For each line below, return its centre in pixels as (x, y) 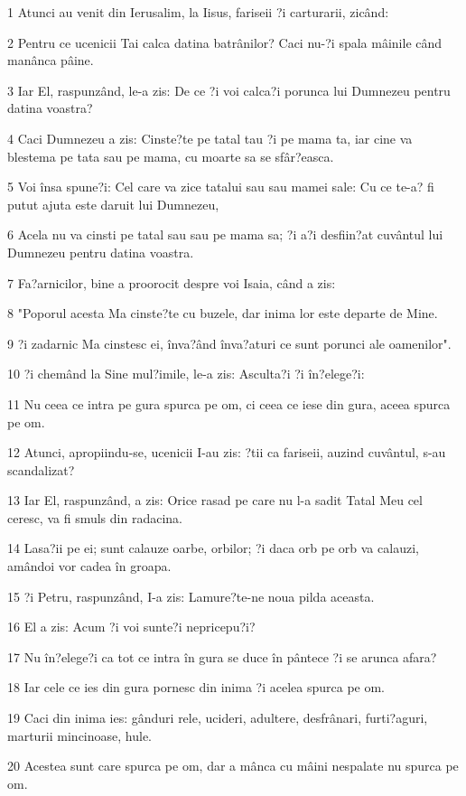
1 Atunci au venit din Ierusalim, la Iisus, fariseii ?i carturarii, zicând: (198, 12)
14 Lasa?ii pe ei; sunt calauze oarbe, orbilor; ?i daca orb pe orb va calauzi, (213, 548)
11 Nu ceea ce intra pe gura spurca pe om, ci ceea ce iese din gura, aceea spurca (229, 403)
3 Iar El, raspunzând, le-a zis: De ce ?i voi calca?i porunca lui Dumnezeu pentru (229, 90)
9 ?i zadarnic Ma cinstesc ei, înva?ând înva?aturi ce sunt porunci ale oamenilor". (229, 343)
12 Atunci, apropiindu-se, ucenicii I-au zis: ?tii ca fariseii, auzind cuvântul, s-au (227, 452)
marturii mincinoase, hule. (80, 735)
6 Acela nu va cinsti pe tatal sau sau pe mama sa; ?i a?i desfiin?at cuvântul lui (225, 234)
